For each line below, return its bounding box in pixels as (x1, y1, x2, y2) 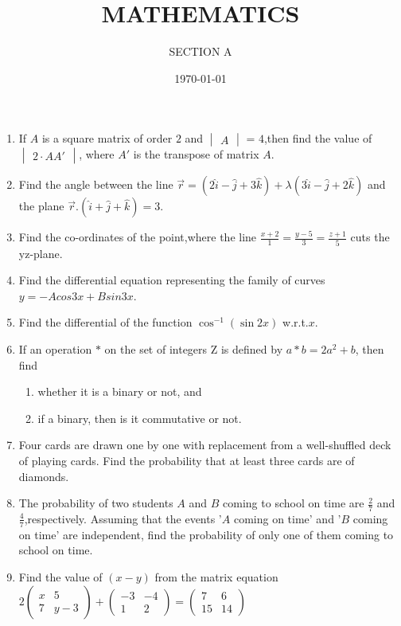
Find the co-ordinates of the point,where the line (18, 229, 257, 245)
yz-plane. (18, 245, 63, 261)
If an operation (18, 341, 92, 357)
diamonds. (18, 468, 69, 484)
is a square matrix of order (41, 130, 173, 147)
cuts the (350, 229, 390, 245)
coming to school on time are (223, 495, 364, 511)
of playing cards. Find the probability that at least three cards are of (18, 452, 355, 468)
